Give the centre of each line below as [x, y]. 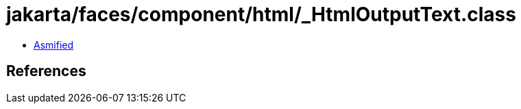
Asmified [54, 45]
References [46, 71]
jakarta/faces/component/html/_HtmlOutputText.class [261, 14]
